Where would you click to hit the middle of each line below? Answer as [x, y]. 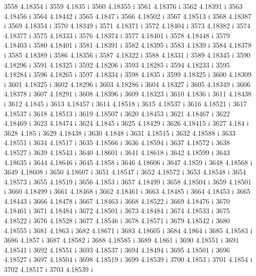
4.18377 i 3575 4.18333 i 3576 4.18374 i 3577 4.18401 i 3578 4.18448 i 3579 [117, 35]
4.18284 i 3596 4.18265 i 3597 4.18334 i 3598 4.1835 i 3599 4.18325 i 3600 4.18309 [128, 74]
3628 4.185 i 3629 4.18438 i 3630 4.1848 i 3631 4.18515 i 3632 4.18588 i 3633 [120, 133]
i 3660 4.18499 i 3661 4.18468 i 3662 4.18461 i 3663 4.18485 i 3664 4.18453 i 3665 [127, 191]
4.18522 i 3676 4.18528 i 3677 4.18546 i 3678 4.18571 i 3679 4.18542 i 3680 [117, 221]
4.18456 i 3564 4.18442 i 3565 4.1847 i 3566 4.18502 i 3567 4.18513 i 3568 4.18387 [128, 16]
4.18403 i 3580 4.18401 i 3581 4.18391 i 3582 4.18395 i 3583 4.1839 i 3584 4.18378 [128, 45]
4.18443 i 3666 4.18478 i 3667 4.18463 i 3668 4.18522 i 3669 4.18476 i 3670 [117, 201]
